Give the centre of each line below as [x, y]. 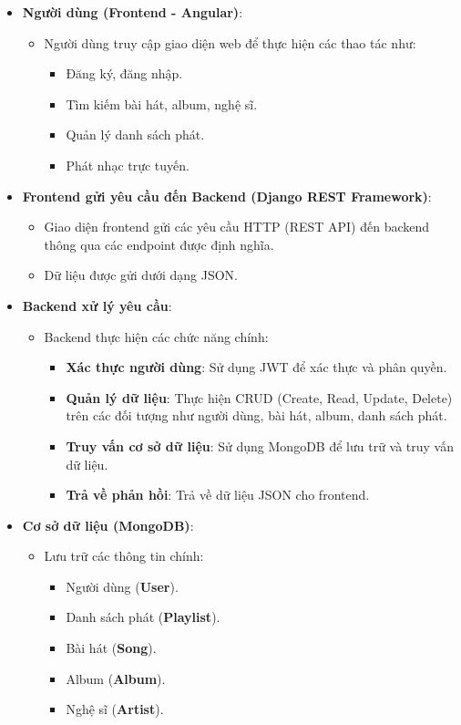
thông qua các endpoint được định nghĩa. [159, 244]
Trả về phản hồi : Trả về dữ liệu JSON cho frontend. [218, 495]
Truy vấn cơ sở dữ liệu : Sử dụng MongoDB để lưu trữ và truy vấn [260, 445]
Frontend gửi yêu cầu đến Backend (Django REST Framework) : [227, 196]
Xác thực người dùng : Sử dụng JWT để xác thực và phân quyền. [256, 367]
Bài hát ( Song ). [111, 648]
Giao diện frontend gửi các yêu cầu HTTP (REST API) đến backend [237, 227]
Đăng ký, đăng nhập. [124, 73]
